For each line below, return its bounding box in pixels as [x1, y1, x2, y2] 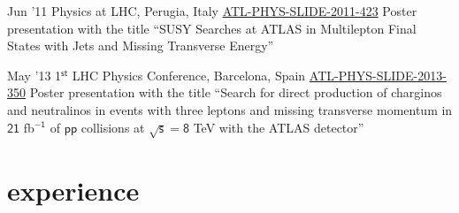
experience [7, 171, 140, 208]
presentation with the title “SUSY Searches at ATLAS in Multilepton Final [7, 19, 417, 37]
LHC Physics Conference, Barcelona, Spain [72, 65, 306, 84]
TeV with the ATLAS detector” [193, 118, 364, 136]
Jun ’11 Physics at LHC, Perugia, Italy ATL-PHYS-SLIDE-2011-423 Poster [7, 2, 417, 19]
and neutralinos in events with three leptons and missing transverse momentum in [7, 100, 453, 118]
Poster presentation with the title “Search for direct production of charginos [29, 83, 442, 102]
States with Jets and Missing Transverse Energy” [7, 36, 274, 55]
